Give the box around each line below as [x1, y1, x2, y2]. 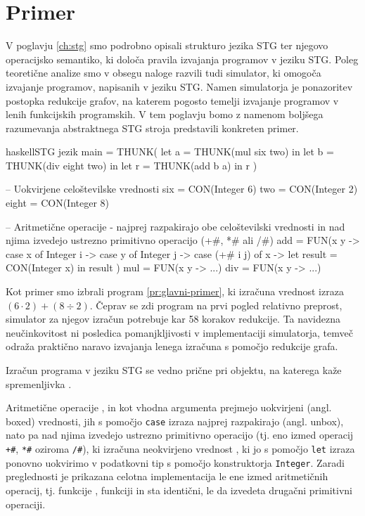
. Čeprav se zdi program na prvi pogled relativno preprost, [89, 297, 342, 312]
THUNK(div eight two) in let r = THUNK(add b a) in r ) [6, 157, 257, 172]
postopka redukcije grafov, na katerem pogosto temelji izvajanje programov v [6, 93, 339, 108]
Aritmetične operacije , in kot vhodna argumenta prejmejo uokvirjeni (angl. [6, 400, 332, 415]
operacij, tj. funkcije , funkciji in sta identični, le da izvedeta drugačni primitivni [6, 482, 352, 497]
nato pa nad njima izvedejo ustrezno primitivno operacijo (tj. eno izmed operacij [6, 427, 354, 442]
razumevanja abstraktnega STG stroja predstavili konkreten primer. [6, 120, 299, 135]
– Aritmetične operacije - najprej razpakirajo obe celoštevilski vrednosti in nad [6, 219, 345, 233]
